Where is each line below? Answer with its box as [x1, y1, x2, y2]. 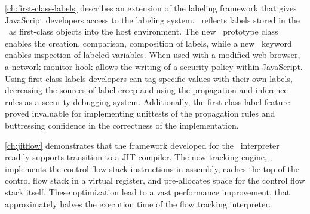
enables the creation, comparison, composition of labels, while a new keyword [5, 36, 292, 49]
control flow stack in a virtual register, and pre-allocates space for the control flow [5, 174, 305, 187]
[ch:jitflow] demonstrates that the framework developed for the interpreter [5, 139, 280, 151]
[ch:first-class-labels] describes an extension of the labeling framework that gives [5, 2, 297, 14]
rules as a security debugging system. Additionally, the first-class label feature [5, 95, 290, 108]
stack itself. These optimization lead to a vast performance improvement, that [5, 185, 290, 198]
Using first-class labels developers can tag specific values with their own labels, [5, 72, 293, 84]
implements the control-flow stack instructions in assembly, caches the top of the [5, 162, 299, 175]
